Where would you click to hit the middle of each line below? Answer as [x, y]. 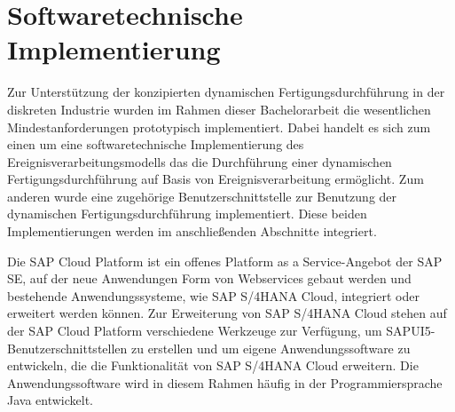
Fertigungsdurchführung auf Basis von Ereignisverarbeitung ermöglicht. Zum [216, 179]
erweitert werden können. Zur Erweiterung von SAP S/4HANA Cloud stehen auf [227, 313]
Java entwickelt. [51, 400]
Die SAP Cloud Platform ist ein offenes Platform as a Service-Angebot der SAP [225, 261]
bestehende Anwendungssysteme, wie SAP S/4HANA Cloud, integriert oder [213, 295]
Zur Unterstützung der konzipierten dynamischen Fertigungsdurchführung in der [226, 92]
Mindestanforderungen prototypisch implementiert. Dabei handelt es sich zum [219, 127]
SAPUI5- [411, 331]
